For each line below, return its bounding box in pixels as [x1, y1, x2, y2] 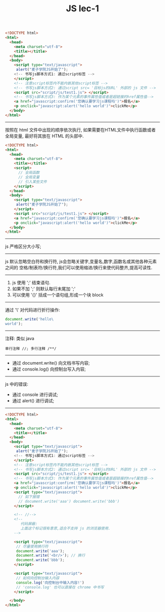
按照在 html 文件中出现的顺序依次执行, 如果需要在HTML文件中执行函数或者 [5, 127, 156, 133]
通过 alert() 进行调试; [12, 398, 55, 404]
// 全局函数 [18, 170, 40, 175]
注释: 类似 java [5, 336, 34, 342]
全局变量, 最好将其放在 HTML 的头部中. [5, 133, 84, 139]
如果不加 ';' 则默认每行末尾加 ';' [12, 286, 76, 292]
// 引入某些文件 [18, 179, 47, 184]
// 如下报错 [18, 494, 40, 499]
